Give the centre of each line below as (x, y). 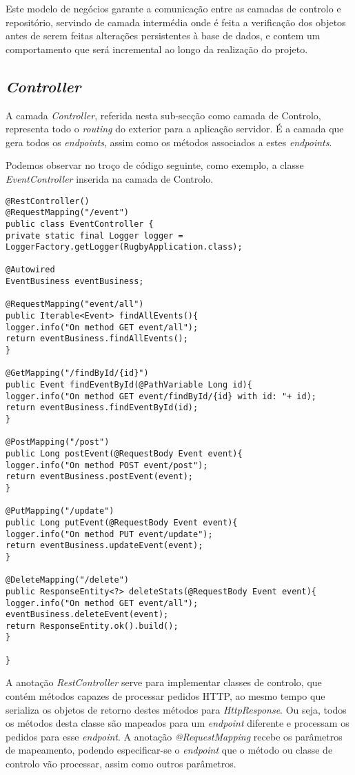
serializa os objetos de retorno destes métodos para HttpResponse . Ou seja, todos (176, 709)
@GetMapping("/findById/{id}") (77, 373)
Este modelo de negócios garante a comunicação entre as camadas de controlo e (173, 8)
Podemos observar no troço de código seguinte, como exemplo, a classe (155, 165)
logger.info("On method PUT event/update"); (109, 534)
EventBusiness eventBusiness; (75, 282)
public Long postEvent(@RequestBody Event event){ (124, 453)
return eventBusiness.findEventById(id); (102, 408)
